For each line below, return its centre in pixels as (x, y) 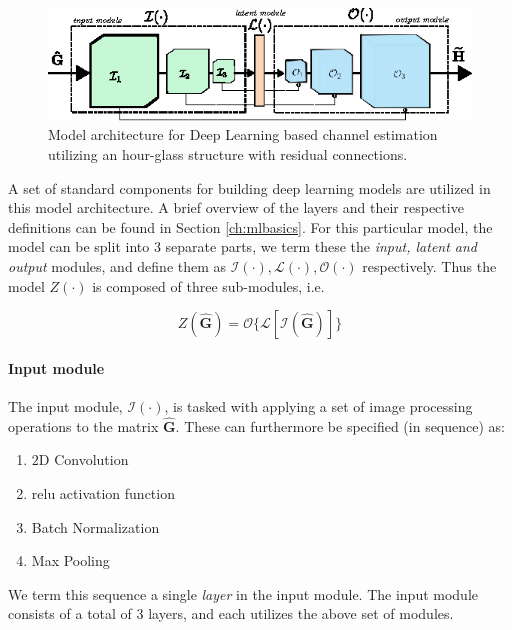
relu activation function (103, 492)
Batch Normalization (95, 526)
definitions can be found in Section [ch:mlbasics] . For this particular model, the (250, 226)
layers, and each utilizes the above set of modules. (301, 613)
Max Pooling (70, 560)
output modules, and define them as (117, 265)
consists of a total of (70, 613)
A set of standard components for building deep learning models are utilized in (249, 187)
